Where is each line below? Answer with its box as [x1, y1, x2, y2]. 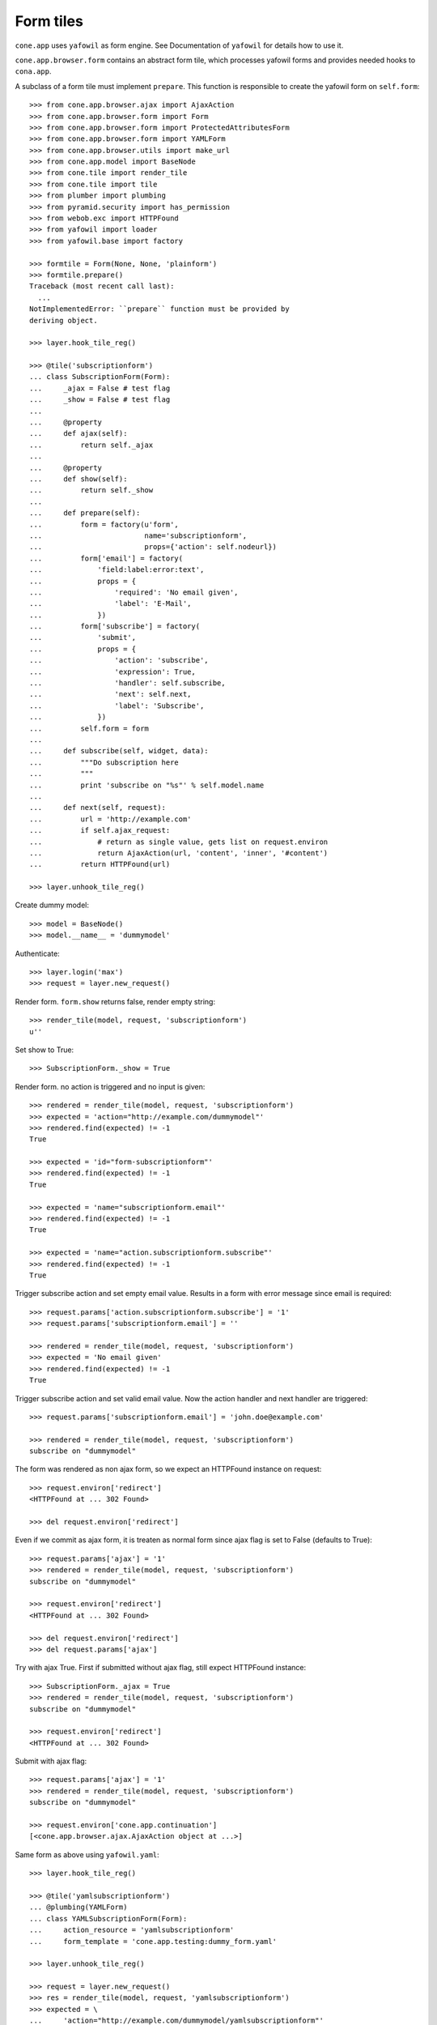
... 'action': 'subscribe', [29, 656, 210, 665]
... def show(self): [29, 475, 128, 484]
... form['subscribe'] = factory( [29, 622, 201, 631]
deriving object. [29, 316, 98, 325]
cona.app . [15, 66, 52, 76]
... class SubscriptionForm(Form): [29, 373, 171, 382]
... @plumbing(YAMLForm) [29, 1903, 128, 1912]
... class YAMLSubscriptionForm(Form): [29, 1914, 188, 1923]
